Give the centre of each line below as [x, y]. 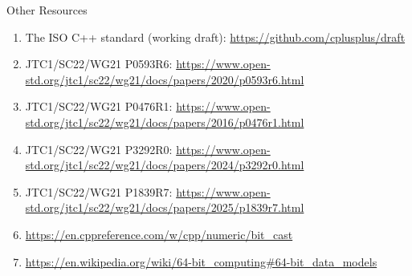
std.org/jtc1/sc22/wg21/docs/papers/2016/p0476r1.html [165, 122]
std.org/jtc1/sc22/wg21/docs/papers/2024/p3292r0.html [165, 165]
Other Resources [47, 10]
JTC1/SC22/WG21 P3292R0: [99, 149]
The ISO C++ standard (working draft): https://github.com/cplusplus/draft [215, 37]
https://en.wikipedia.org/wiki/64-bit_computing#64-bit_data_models [201, 261]
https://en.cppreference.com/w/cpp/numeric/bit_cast [159, 234]
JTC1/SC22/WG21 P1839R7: [99, 191]
